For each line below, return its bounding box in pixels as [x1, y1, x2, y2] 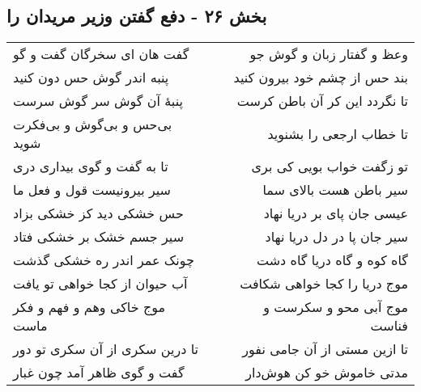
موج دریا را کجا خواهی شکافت [240, 274, 408, 293]
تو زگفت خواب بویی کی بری [251, 157, 408, 176]
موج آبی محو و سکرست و [263, 297, 408, 317]
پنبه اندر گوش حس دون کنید [13, 68, 169, 87]
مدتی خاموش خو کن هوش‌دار [245, 363, 408, 382]
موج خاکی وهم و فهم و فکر [13, 297, 166, 317]
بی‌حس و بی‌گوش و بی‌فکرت [13, 115, 172, 134]
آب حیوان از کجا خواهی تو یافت [13, 274, 188, 293]
